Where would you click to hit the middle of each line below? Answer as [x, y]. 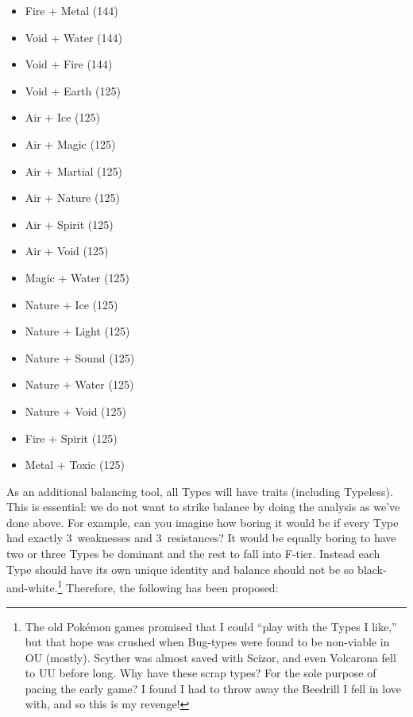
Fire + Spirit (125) [71, 438]
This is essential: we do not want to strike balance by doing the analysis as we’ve [203, 507]
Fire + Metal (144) [71, 10]
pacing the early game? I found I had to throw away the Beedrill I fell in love [213, 688]
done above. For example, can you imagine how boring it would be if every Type [203, 522]
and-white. [32, 587]
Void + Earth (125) [73, 90]
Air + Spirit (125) [69, 224]
